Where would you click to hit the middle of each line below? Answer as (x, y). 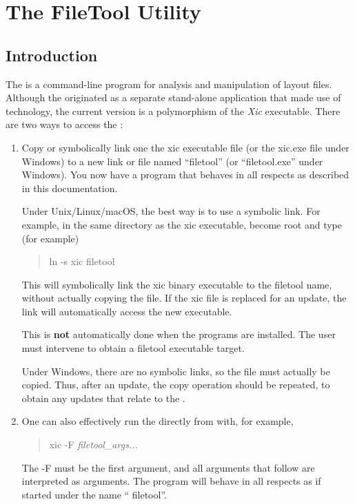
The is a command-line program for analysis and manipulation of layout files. (169, 84)
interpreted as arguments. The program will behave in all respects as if (171, 481)
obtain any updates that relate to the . (103, 398)
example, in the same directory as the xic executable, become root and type (182, 224)
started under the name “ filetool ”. (94, 494)
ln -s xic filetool (82, 261)
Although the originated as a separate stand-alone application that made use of (173, 97)
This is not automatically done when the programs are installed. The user (179, 334)
